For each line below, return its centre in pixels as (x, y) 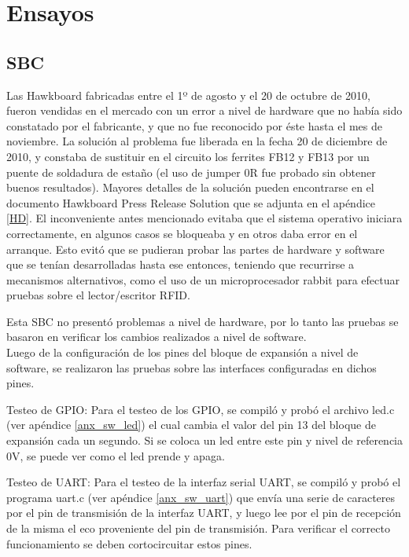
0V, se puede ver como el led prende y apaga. (116, 455)
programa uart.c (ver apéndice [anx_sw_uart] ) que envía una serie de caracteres (201, 497)
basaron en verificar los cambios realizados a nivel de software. (157, 337)
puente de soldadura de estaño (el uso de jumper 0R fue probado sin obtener (191, 172)
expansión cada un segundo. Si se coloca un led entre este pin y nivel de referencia (205, 440)
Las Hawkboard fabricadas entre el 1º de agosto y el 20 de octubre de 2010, (188, 95)
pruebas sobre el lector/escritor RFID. (98, 295)
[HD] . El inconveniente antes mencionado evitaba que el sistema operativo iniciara (204, 218)
